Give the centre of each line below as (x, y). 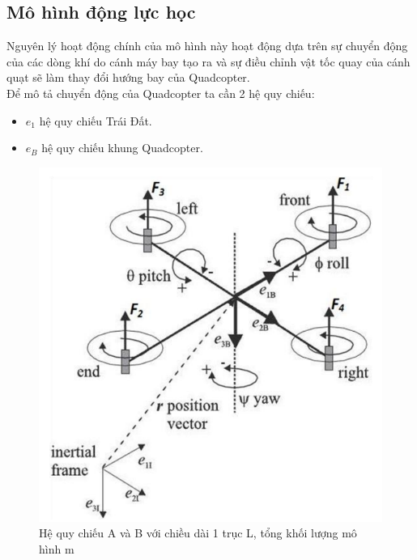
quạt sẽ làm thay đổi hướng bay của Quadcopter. (128, 77)
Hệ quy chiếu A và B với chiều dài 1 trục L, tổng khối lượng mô (198, 533)
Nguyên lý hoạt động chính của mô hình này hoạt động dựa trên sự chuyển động (207, 46)
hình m (57, 548)
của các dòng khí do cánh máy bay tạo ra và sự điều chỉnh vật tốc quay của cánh (208, 61)
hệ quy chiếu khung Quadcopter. (122, 148)
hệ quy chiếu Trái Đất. (96, 120)
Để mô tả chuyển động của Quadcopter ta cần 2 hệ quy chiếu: (161, 93)
